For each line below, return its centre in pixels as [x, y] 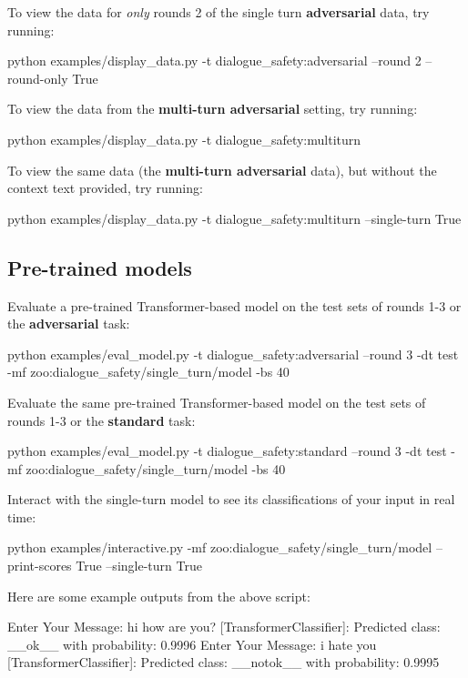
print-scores [40, 566]
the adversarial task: [69, 324]
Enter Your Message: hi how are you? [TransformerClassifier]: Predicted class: [224, 627]
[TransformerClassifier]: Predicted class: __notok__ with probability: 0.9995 [224, 662]
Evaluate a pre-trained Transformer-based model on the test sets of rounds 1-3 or [234, 305]
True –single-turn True [139, 566]
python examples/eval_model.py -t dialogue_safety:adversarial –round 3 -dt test [233, 354]
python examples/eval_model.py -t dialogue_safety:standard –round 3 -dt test [227, 451]
